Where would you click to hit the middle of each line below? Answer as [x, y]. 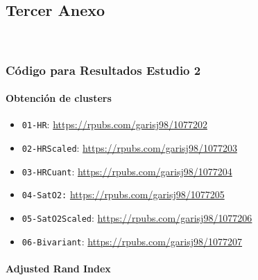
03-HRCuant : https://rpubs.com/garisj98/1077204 [127, 171]
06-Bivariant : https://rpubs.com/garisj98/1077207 [132, 241]
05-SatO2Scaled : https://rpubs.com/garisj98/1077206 [137, 218]
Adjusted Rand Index [58, 268]
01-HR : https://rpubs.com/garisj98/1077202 [114, 124]
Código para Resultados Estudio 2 [103, 70]
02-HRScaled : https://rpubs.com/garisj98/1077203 [129, 148]
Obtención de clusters [59, 98]
